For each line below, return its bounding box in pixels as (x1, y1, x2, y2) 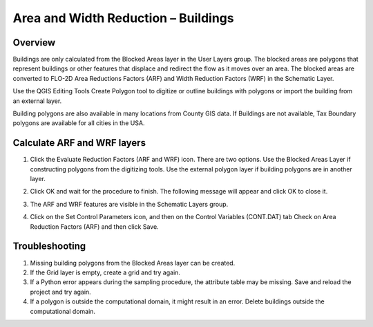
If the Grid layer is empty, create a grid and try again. (30, 268, 181, 277)
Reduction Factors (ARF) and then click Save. (30, 222, 159, 231)
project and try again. (30, 288, 91, 296)
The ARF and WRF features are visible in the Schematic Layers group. (30, 200, 229, 208)
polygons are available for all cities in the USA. (12, 119, 145, 127)
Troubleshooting (12, 241, 86, 252)
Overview (12, 37, 56, 48)
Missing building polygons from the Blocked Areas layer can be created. (30, 259, 236, 267)
